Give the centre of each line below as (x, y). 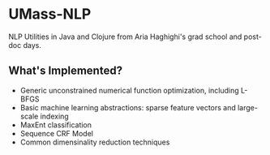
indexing (54, 116)
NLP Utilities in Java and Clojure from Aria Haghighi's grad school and (125, 37)
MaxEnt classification (56, 125)
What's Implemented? (66, 71)
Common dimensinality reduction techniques (95, 142)
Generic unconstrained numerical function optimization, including (129, 90)
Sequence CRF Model (56, 133)
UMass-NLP (50, 14)
